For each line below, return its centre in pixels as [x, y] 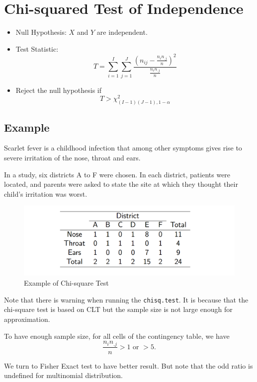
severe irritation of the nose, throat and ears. [72, 157]
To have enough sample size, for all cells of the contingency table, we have [117, 336]
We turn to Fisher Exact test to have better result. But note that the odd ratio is [128, 365]
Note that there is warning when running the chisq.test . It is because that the [126, 299]
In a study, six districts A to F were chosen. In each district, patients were [117, 174]
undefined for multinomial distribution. [64, 375]
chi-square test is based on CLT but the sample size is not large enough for [118, 309]
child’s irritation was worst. [46, 193]
